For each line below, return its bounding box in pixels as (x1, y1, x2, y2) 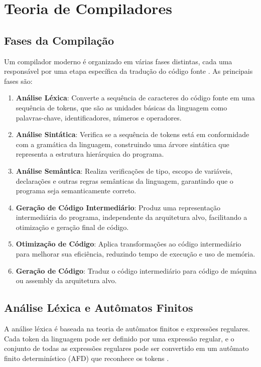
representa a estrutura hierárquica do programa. (16, 149, 164, 159)
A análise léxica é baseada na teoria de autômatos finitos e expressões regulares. (4, 323, 250, 334)
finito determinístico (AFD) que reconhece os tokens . (4, 352, 169, 363)
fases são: (4, 75, 33, 86)
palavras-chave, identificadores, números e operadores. (16, 112, 182, 123)
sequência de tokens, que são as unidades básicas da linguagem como (16, 102, 227, 112)
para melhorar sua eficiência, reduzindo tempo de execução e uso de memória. (16, 249, 255, 259)
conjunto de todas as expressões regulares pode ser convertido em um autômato (4, 343, 249, 353)
